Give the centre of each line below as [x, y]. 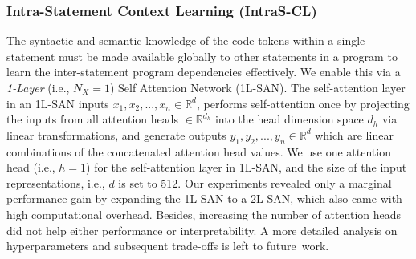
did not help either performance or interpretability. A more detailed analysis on [202, 230]
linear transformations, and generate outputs [116, 134]
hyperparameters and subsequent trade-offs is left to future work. [168, 246]
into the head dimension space [289, 119]
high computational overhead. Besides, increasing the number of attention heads [204, 214]
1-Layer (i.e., [38, 87]
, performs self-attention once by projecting [303, 103]
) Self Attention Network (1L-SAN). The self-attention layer [257, 87]
